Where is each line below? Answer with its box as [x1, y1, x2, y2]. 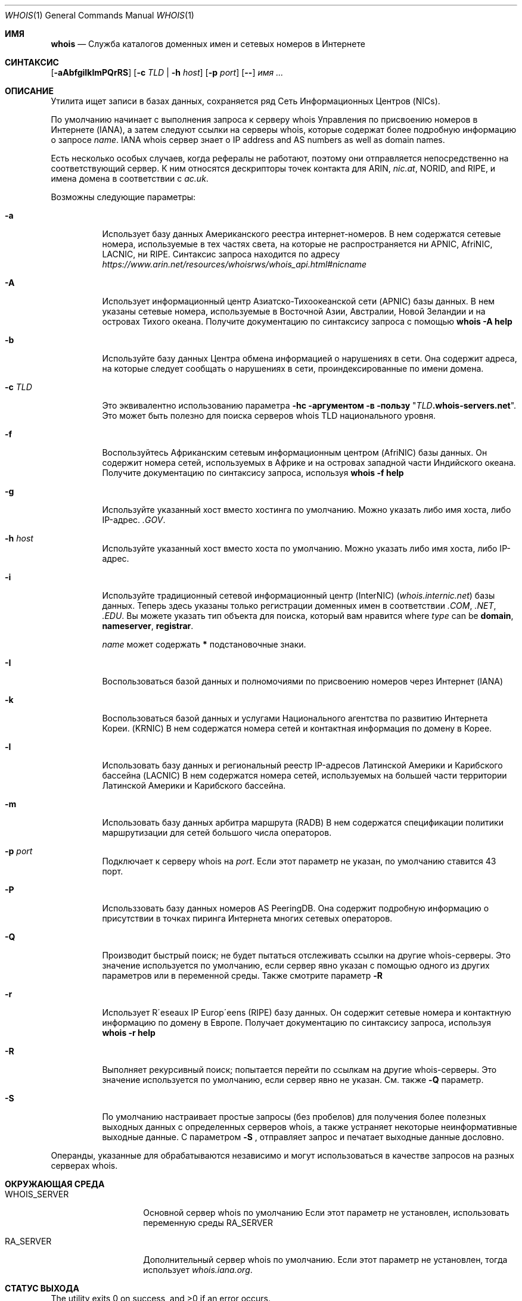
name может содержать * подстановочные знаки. [102, 639, 306, 649]
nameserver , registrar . [102, 621, 194, 631]
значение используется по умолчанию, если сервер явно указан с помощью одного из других [102, 960, 490, 970]
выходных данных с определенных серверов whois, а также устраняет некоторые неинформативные [102, 1122, 517, 1132]
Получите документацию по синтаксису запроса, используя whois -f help [102, 468, 404, 478]
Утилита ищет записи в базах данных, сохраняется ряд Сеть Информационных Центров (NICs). [51, 96, 440, 106]
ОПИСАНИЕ [5, 86, 54, 96]
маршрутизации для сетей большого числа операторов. [102, 827, 332, 838]
